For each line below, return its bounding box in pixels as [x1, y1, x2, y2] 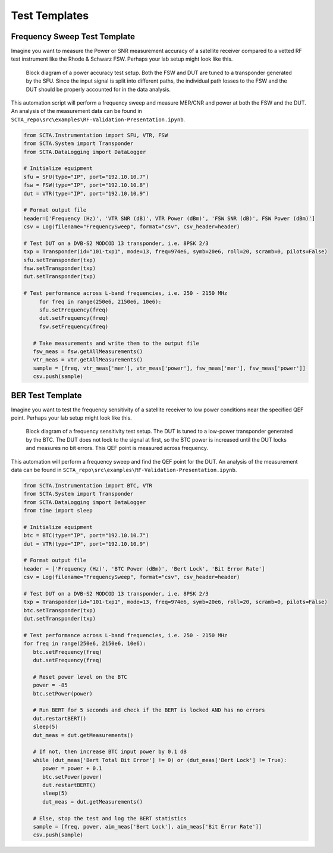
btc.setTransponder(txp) [23, 607, 96, 613]
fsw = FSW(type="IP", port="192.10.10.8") [23, 182, 149, 188]
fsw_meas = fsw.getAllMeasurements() [33, 348, 143, 355]
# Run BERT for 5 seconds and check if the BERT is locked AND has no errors [33, 707, 265, 713]
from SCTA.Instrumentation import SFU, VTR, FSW [23, 131, 168, 139]
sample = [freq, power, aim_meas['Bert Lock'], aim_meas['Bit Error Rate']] [33, 823, 262, 830]
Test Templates [11, 9, 89, 22]
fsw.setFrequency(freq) [39, 323, 109, 330]
